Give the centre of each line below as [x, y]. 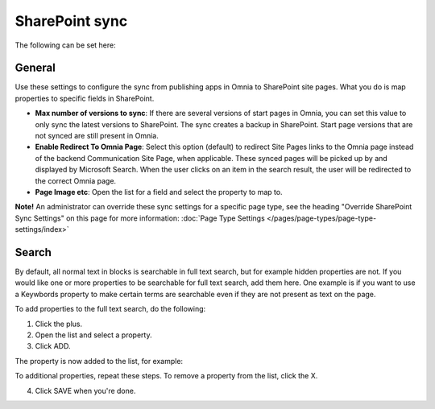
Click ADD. [53, 346]
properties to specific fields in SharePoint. [85, 98]
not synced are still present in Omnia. [97, 136]
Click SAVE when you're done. [85, 390]
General [35, 68]
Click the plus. [59, 324]
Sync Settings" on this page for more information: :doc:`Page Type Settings [140, 218]
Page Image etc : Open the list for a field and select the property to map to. [159, 192]
